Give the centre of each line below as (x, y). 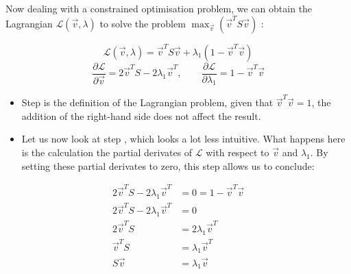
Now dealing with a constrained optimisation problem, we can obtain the (159, 8)
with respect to (238, 152)
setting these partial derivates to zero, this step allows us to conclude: (168, 165)
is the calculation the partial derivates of (107, 152)
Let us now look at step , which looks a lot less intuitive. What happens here (183, 139)
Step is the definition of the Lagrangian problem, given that (147, 102)
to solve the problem (143, 23)
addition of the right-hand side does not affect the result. (141, 115)
